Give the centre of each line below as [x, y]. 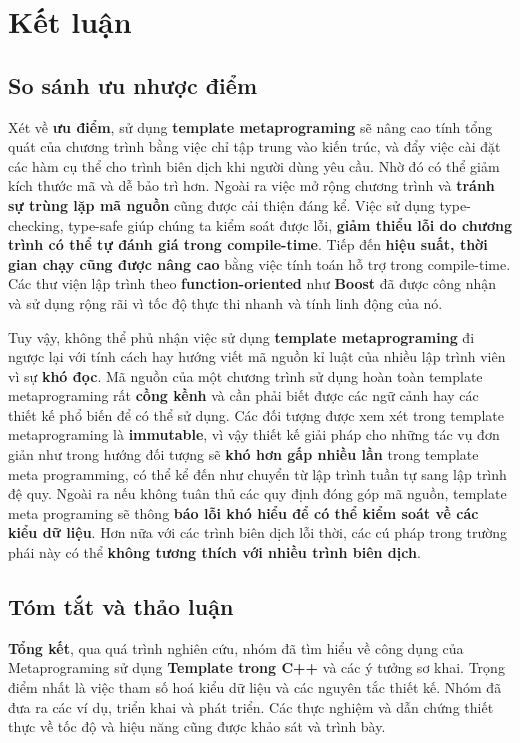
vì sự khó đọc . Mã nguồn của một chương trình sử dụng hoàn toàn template [245, 375]
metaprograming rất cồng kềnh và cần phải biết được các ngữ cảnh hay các [243, 395]
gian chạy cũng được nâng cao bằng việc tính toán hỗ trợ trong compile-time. [259, 263]
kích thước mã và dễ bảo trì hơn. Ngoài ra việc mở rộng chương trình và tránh [251, 185]
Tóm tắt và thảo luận [121, 606]
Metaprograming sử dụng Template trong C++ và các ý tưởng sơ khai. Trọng [256, 667]
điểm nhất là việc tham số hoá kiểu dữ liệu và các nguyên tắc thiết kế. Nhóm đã [255, 687]
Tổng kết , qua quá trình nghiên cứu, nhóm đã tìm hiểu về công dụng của [236, 647]
